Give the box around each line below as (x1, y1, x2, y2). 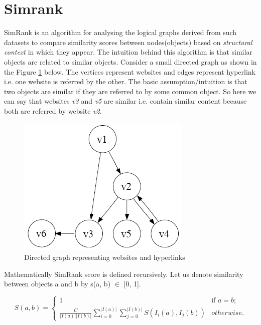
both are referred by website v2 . (4, 105, 102, 116)
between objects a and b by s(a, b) (4, 278, 111, 289)
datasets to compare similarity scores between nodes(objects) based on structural (4, 37, 252, 47)
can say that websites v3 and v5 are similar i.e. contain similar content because (4, 96, 247, 106)
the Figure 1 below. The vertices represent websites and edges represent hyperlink (4, 66, 255, 77)
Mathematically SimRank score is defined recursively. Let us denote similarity (4, 268, 243, 279)
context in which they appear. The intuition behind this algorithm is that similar (4, 47, 252, 57)
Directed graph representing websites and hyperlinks (24, 252, 185, 262)
